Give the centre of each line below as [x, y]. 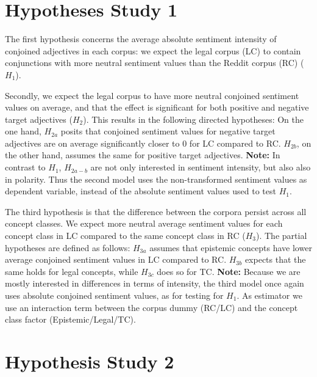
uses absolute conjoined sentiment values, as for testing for [114, 295]
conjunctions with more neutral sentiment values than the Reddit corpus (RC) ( [155, 63]
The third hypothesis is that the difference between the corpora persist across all [156, 211]
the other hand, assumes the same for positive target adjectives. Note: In [143, 155]
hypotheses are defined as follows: [68, 247]
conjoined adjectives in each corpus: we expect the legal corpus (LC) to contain [153, 50]
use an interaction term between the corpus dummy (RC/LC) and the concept [151, 307]
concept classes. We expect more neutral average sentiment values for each [144, 223]
